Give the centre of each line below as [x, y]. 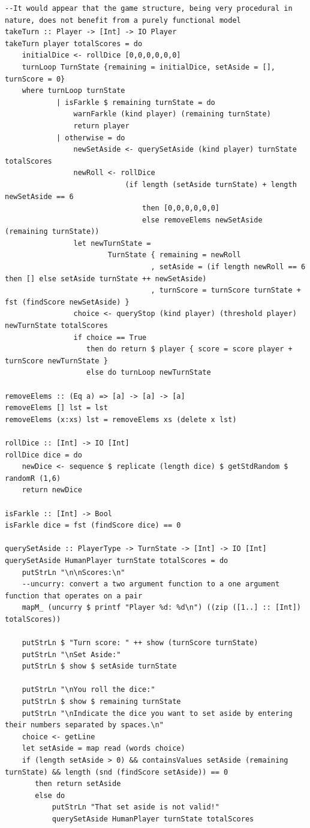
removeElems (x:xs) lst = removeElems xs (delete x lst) [121, 419]
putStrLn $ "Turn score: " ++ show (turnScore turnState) [140, 643]
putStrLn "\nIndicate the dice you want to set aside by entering [157, 713]
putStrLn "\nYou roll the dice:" [88, 690]
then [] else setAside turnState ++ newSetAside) [106, 278]
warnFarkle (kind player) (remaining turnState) [172, 114]
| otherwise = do [91, 138]
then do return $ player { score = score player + [189, 349]
